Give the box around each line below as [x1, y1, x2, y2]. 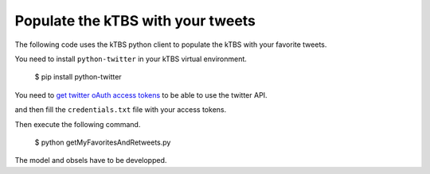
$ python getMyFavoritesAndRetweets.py [34, 137, 171, 147]
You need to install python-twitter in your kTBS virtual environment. [14, 54, 247, 64]
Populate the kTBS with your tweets [14, 12, 256, 29]
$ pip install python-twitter [34, 72, 123, 82]
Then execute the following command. [14, 119, 141, 129]
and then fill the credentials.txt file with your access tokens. [14, 105, 227, 114]
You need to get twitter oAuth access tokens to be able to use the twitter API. [14, 90, 268, 99]
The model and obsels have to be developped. [14, 156, 167, 165]
